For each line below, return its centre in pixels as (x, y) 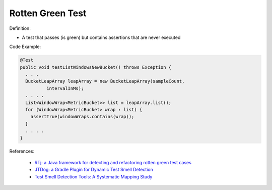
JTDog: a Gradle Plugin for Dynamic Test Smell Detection (94, 170)
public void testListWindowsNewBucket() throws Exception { (96, 67)
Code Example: (25, 47)
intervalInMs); (65, 88)
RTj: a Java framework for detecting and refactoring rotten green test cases (113, 162)
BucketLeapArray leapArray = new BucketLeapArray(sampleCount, (105, 81)
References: (22, 151)
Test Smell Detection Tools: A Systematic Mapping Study (93, 176)
